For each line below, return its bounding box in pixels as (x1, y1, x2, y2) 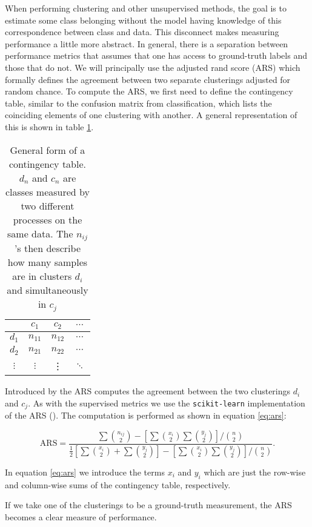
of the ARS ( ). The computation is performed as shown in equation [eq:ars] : (5, 409, 287, 422)
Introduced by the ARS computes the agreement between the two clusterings (5, 385, 291, 397)
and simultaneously (7, 283, 88, 297)
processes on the (13, 212, 82, 227)
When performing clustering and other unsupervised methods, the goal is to (5, 2, 287, 14)
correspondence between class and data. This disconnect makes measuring (5, 25, 279, 38)
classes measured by (5, 184, 90, 199)
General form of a (10, 142, 85, 157)
